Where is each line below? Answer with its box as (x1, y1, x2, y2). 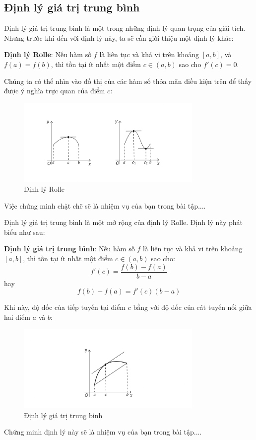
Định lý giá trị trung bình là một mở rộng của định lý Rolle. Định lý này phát (4, 217, 243, 227)
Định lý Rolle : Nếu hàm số (4, 49, 92, 60)
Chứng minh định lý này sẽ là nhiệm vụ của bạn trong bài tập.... (4, 427, 202, 437)
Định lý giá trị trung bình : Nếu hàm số (4, 243, 135, 254)
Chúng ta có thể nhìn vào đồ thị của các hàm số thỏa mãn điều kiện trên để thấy (4, 75, 252, 86)
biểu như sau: (4, 226, 45, 237)
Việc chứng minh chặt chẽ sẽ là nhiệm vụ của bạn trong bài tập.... (4, 200, 206, 211)
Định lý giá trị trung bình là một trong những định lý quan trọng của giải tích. (4, 23, 246, 33)
